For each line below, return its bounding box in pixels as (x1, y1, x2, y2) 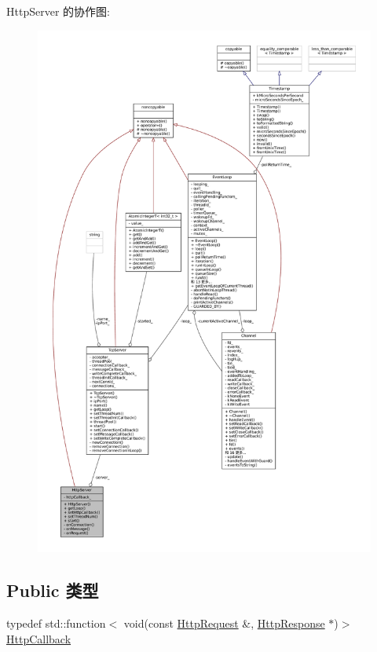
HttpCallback (6, 630, 71, 647)
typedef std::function (6, 615, 106, 632)
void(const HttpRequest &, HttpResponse (123, 615, 325, 632)
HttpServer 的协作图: (6, 3, 110, 19)
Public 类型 (6, 578, 99, 603)
